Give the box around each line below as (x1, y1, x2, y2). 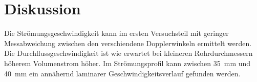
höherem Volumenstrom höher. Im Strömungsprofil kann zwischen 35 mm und (4, 57, 251, 68)
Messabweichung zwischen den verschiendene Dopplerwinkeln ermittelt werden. (4, 37, 252, 48)
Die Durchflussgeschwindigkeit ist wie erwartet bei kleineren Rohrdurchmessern (4, 48, 253, 58)
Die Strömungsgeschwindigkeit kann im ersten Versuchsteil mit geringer (4, 28, 229, 38)
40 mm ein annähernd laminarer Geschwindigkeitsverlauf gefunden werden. (4, 68, 241, 78)
